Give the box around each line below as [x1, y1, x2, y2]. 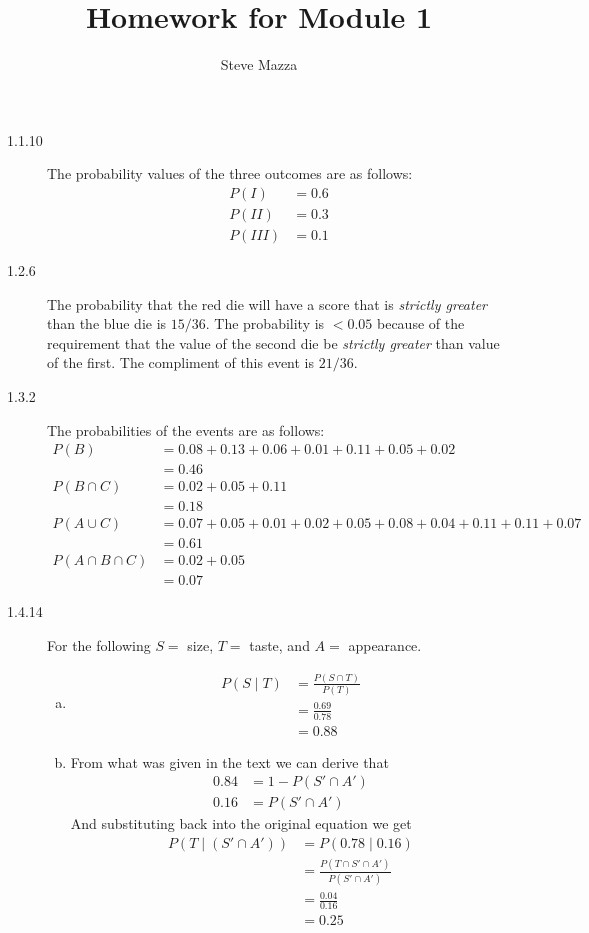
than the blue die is [47, 313, 167, 334]
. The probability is [205, 313, 325, 334]
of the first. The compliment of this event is [47, 352, 315, 373]
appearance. [348, 635, 422, 655]
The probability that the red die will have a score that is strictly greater [47, 293, 488, 314]
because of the [377, 313, 465, 334]
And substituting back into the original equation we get [70, 813, 412, 834]
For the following [47, 635, 151, 655]
